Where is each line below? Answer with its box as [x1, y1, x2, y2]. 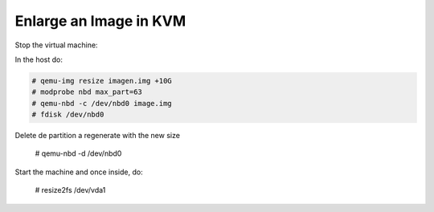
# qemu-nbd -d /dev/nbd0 [35, 149, 122, 158]
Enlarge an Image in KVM [14, 12, 186, 30]
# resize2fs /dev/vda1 [35, 185, 106, 195]
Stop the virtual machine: [14, 40, 98, 50]
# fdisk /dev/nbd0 [31, 110, 104, 120]
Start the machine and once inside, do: [14, 167, 144, 177]
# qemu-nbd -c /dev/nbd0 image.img [31, 99, 172, 108]
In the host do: [14, 55, 63, 64]
